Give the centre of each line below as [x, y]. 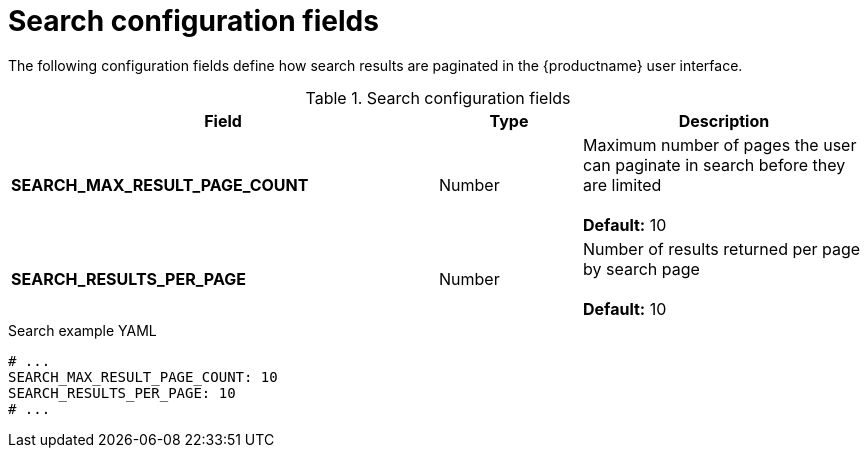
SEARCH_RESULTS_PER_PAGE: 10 [122, 392]
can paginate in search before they [714, 164]
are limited [622, 184]
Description [724, 120]
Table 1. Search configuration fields [438, 97]
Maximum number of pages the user [719, 144]
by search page [641, 268]
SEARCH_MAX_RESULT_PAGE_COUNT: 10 [143, 376]
